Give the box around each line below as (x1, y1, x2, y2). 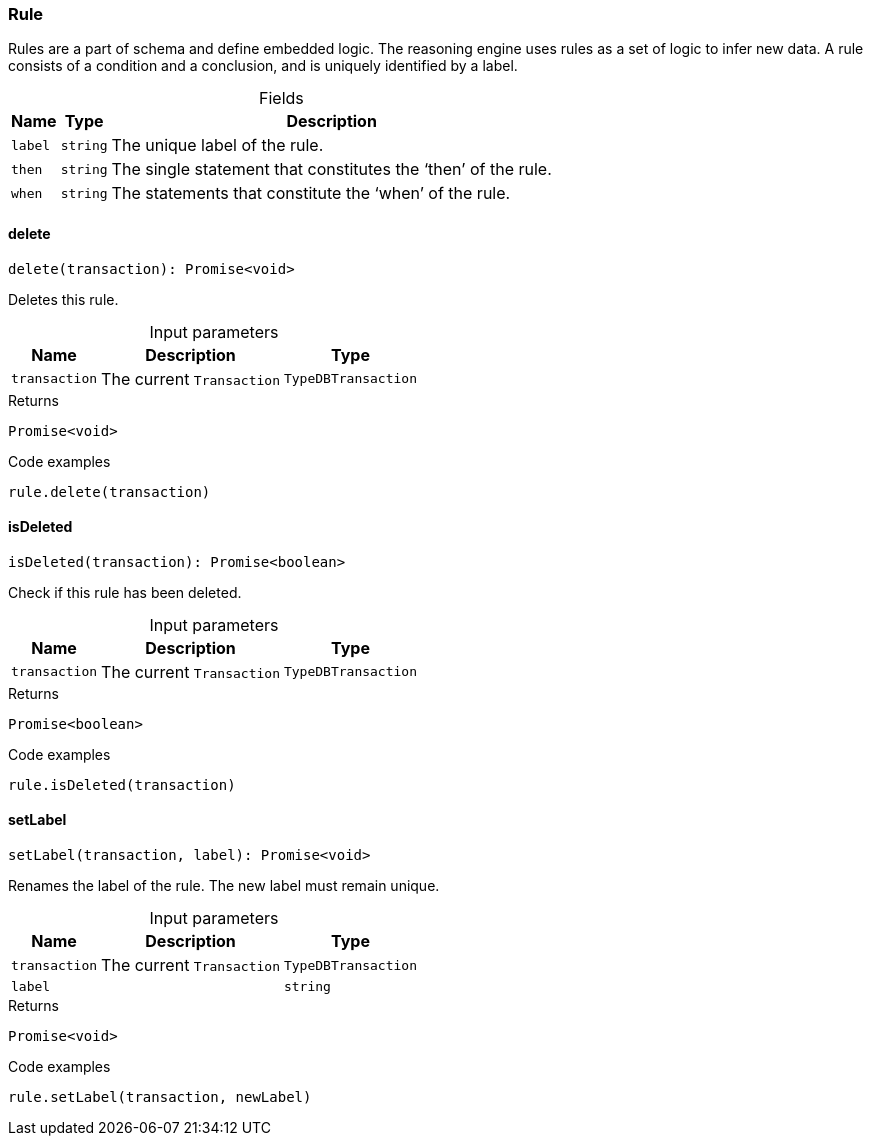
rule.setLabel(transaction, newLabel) (8, 1089, 312, 1106)
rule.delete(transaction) (8, 483, 211, 500)
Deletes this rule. (8, 290, 119, 308)
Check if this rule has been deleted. (8, 583, 242, 601)
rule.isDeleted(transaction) (8, 776, 236, 793)
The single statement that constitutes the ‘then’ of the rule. (111, 159, 552, 180)
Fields (258, 88, 304, 109)
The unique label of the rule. (111, 135, 324, 156)
